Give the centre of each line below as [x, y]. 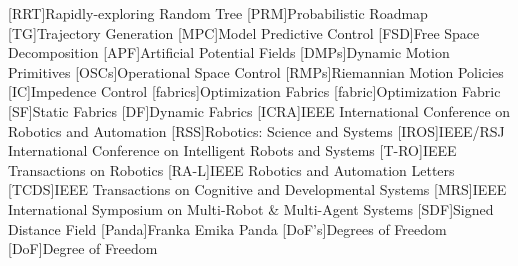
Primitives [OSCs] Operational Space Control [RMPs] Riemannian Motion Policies [256, 71]
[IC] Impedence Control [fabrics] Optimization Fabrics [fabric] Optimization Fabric [254, 91]
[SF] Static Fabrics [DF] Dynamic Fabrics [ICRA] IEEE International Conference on [259, 110]
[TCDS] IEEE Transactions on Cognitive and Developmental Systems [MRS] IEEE [257, 189]
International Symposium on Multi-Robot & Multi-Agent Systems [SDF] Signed [251, 208]
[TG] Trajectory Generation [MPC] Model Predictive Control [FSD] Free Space [244, 32]
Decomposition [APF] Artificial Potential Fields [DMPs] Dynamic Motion [229, 52]
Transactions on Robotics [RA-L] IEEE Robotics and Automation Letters [231, 169]
